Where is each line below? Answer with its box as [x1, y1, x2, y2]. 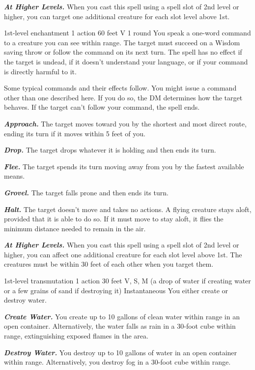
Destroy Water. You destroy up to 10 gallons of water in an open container [4, 347, 237, 357]
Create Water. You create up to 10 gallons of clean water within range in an [4, 311, 240, 321]
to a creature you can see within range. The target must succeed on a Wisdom [4, 37, 240, 47]
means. [4, 171, 25, 181]
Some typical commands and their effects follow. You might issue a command [4, 83, 237, 93]
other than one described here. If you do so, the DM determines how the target [4, 92, 243, 102]
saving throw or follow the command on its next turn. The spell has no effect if [4, 47, 242, 57]
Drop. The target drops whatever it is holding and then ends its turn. [4, 145, 216, 155]
